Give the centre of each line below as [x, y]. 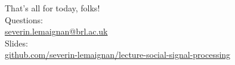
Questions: [24, 19]
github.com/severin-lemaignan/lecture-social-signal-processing [118, 55]
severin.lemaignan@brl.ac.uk [56, 31]
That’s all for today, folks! [52, 8]
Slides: [16, 43]
